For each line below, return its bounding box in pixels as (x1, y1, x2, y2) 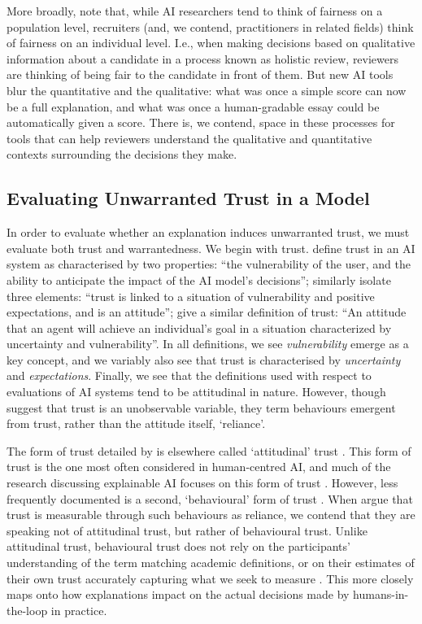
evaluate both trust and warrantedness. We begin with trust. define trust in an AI (7, 239, 415, 256)
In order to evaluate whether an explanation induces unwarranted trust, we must (7, 224, 410, 241)
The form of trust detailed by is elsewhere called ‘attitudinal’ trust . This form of (7, 442, 411, 459)
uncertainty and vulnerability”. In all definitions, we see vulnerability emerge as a (7, 335, 409, 352)
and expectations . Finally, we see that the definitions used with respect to (7, 367, 372, 384)
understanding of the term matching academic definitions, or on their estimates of (7, 554, 415, 571)
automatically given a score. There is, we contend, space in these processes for (7, 114, 395, 131)
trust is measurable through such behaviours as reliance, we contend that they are (7, 506, 415, 523)
